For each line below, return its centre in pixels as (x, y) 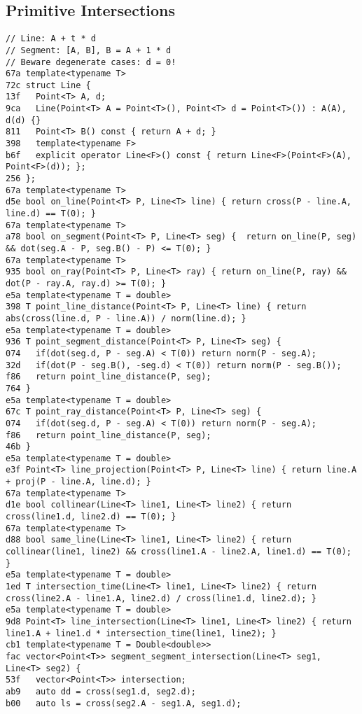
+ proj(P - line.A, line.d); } (78, 482)
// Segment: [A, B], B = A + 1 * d (89, 50)
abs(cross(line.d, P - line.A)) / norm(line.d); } (126, 318)
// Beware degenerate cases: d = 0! (91, 62)
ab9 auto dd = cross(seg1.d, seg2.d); (101, 691)
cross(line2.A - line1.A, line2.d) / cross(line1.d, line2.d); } (161, 598)
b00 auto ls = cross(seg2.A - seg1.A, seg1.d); (124, 703)
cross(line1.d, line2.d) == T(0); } (91, 517)
